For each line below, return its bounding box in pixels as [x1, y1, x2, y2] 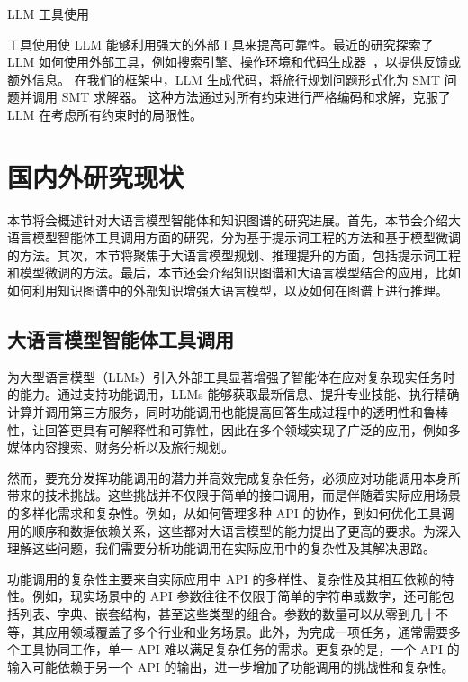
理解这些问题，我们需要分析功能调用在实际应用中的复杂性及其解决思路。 [7, 539, 436, 558]
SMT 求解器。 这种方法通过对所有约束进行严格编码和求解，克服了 [61, 87, 451, 106]
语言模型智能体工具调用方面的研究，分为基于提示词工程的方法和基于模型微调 [7, 228, 461, 247]
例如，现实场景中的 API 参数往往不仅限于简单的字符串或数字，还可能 [31, 587, 442, 605]
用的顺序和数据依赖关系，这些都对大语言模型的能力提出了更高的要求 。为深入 [7, 521, 461, 540]
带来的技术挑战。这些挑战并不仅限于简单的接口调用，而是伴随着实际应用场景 [7, 486, 461, 505]
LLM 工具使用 [7, 5, 89, 23]
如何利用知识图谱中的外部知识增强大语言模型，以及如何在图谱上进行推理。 [7, 281, 448, 300]
